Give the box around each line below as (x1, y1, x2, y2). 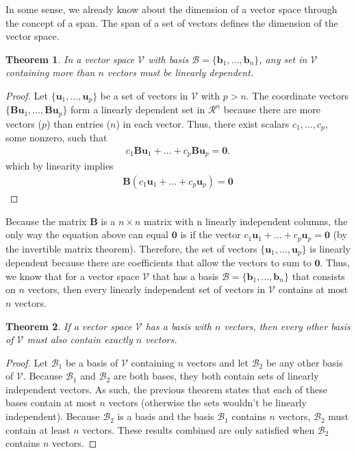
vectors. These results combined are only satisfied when (82, 422, 315, 437)
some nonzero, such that (5, 130, 107, 145)
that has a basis (152, 268, 219, 283)
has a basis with (145, 318, 212, 333)
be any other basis (266, 355, 343, 369)
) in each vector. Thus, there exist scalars (116, 116, 290, 130)
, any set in (259, 51, 307, 66)
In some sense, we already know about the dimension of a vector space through (5, 2, 338, 16)
